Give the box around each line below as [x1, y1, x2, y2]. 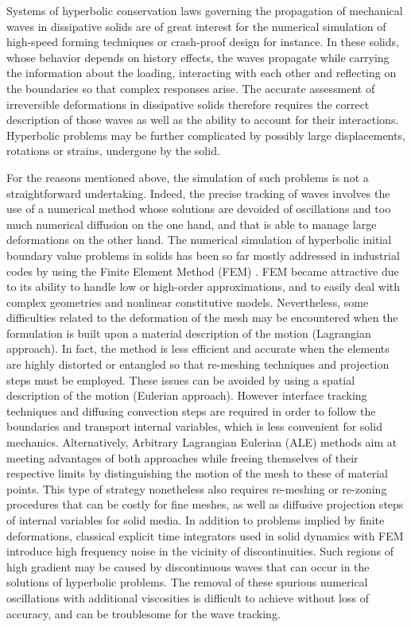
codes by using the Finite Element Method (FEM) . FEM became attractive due [6, 262, 399, 279]
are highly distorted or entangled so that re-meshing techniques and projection [6, 356, 390, 373]
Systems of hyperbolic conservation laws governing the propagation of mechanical [6, 2, 403, 18]
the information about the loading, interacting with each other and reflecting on [6, 64, 397, 81]
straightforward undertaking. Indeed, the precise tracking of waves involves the [6, 184, 390, 201]
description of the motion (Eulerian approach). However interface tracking [6, 387, 367, 404]
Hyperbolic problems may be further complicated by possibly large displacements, [6, 126, 405, 143]
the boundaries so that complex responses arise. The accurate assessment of [6, 79, 375, 96]
